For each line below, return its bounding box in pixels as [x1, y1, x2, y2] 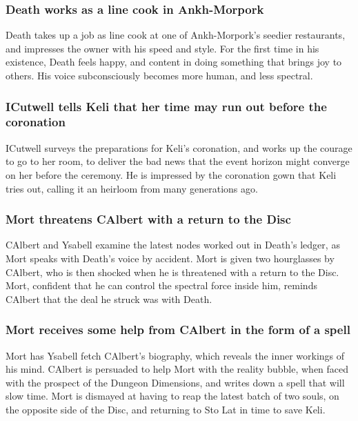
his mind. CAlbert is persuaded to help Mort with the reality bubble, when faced [6, 362, 349, 376]
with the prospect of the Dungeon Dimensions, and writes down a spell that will [6, 375, 345, 389]
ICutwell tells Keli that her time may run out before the [6, 97, 327, 115]
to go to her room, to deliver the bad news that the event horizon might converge [6, 154, 350, 168]
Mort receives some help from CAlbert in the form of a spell [6, 321, 350, 338]
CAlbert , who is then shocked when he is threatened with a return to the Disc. [6, 264, 339, 279]
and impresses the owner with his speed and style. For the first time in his [6, 41, 319, 55]
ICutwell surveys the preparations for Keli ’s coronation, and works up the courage [6, 140, 352, 155]
